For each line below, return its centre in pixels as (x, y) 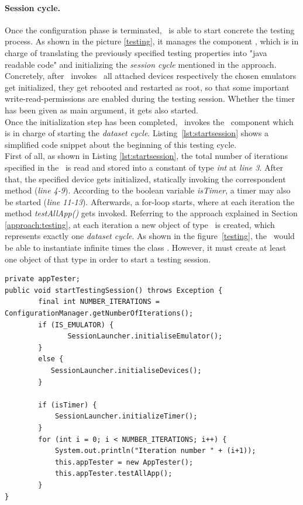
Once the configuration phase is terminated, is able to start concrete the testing (150, 30)
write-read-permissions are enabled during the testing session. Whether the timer (150, 98)
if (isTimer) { (68, 405)
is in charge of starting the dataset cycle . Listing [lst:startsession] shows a (137, 133)
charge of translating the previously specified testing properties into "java (136, 52)
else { (51, 359)
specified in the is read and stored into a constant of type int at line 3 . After (144, 167)
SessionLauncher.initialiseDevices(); (126, 371)
